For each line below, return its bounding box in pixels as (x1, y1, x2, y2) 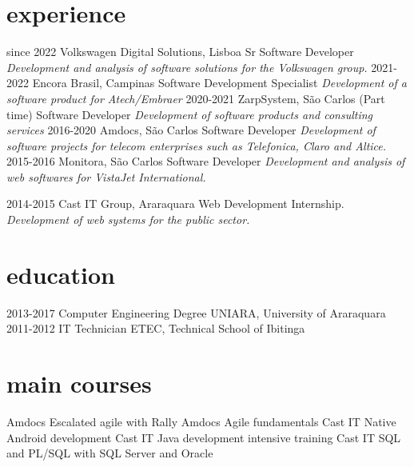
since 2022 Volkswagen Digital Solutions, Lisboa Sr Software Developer (6, 43, 354, 60)
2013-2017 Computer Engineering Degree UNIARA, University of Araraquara (6, 304, 386, 321)
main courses (6, 367, 152, 400)
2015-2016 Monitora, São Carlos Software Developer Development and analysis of (6, 153, 405, 170)
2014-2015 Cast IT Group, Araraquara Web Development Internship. (6, 195, 344, 212)
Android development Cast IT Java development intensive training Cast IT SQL (6, 429, 401, 445)
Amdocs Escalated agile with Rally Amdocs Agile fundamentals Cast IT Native (6, 413, 396, 430)
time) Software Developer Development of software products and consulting (6, 106, 373, 122)
